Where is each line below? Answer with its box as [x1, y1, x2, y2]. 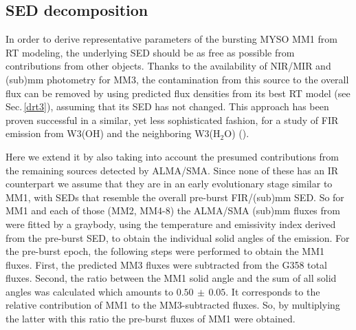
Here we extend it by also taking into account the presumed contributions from [5, 149, 339, 163]
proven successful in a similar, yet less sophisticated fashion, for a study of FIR [5, 112, 339, 127]
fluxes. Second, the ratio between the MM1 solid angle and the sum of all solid [5, 271, 337, 285]
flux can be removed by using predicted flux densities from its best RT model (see [5, 85, 351, 100]
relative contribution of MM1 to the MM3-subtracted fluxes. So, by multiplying [5, 298, 340, 312]
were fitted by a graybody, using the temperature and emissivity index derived [5, 216, 336, 231]
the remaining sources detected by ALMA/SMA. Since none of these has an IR [5, 163, 339, 177]
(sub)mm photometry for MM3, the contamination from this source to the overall [5, 72, 349, 86]
